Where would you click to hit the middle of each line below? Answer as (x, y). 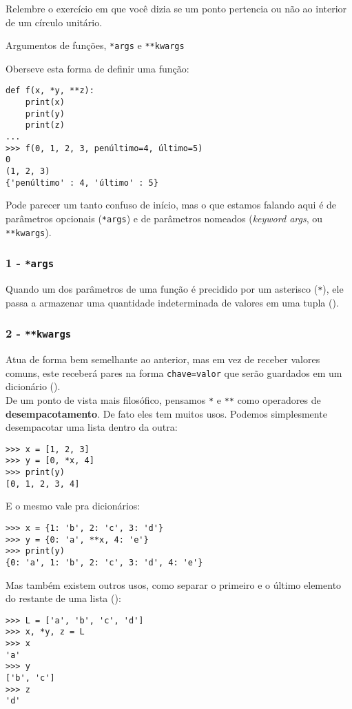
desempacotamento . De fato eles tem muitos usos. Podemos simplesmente (166, 413)
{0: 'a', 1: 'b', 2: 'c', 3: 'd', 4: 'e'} (104, 562)
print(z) (45, 125)
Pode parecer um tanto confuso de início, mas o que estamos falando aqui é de (171, 205)
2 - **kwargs (39, 333)
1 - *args (30, 263)
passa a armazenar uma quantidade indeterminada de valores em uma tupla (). (172, 302)
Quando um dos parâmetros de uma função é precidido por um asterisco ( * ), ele (175, 289)
